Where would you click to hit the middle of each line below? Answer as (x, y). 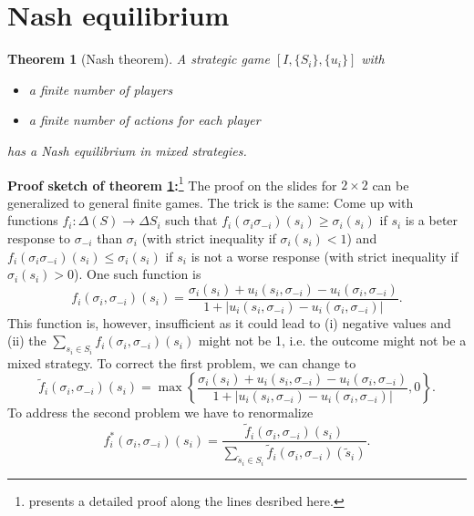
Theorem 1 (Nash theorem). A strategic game (139, 59)
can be (391, 185)
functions (33, 220)
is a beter (432, 220)
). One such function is (138, 274)
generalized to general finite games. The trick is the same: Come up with (211, 202)
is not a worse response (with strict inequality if (325, 256)
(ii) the (27, 341)
